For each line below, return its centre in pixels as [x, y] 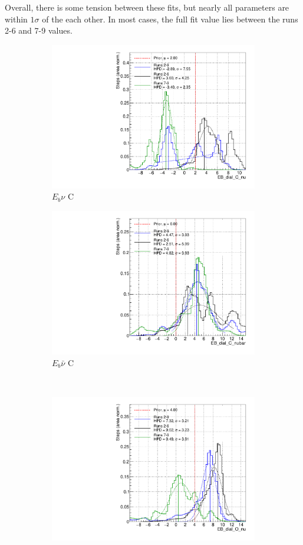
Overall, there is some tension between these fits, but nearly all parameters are [147, 7]
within [16, 19]
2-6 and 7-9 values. [39, 30]
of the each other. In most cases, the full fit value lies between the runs [170, 19]
